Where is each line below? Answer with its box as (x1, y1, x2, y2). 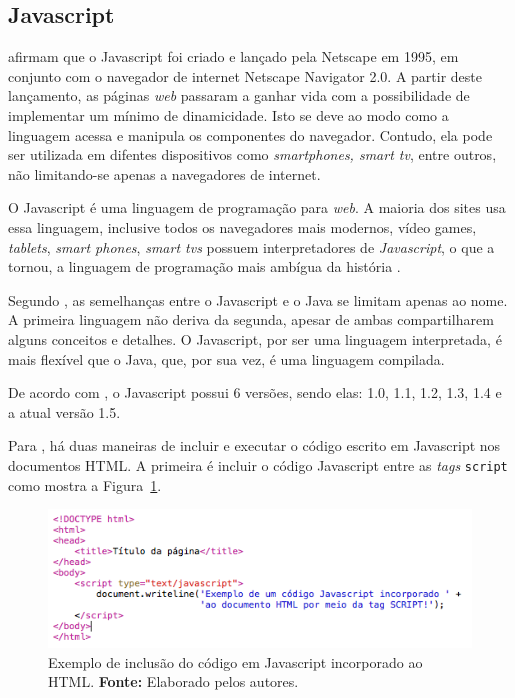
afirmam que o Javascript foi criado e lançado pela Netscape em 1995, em (8, 46, 459, 67)
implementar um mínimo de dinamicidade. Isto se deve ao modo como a (8, 104, 449, 125)
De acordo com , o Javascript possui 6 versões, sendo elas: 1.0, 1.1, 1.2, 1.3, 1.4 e (8, 382, 502, 403)
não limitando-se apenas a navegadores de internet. (8, 163, 321, 184)
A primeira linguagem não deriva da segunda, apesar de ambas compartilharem (8, 309, 494, 330)
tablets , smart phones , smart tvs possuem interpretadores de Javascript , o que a (8, 236, 495, 257)
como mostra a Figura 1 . (8, 474, 162, 495)
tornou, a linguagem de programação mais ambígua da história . (8, 256, 401, 277)
